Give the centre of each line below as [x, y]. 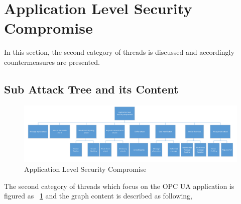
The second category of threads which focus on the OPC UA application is [119, 186]
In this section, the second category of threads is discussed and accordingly [119, 52]
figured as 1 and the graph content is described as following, [98, 196]
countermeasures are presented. [52, 62]
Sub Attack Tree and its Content [91, 89]
